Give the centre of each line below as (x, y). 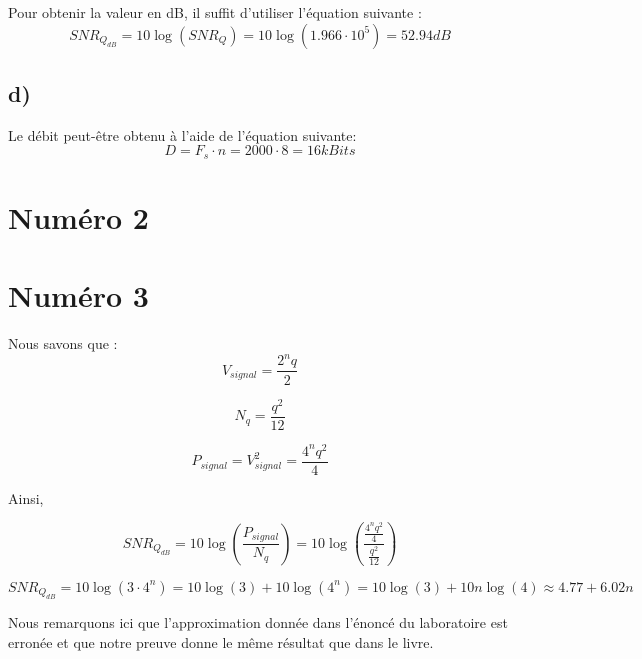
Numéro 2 (78, 217)
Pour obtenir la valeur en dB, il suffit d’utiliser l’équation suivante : (215, 12)
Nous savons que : (63, 343)
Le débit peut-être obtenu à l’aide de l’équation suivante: (182, 134)
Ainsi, (26, 497)
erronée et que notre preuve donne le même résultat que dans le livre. (221, 641)
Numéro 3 (78, 295)
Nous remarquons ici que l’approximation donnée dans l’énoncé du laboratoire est (258, 622)
